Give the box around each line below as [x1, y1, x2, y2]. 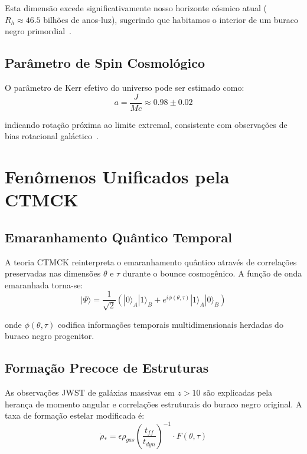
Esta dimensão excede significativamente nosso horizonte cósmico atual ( [5, 2, 267, 14]
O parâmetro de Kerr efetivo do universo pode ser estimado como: [5, 81, 244, 93]
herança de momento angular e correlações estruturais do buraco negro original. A [5, 397, 302, 410]
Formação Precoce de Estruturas [5, 358, 209, 377]
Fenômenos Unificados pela [5, 165, 230, 189]
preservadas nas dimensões [5, 267, 101, 279]
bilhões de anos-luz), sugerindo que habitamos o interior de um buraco [43, 13, 298, 25]
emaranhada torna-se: [5, 278, 83, 291]
